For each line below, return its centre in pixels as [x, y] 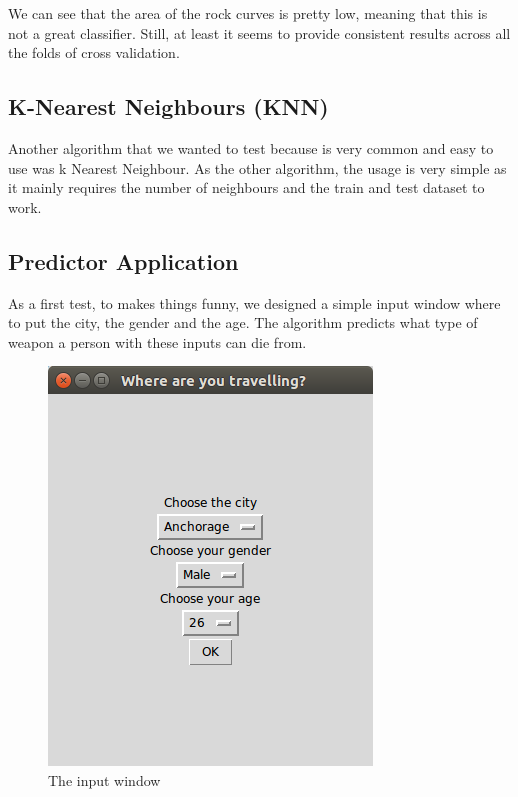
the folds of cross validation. [94, 52]
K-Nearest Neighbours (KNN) [168, 106]
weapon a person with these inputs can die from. [157, 341]
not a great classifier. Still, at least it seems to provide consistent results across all [259, 32]
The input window [104, 779]
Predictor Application [123, 260]
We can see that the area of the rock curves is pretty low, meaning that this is [248, 13]
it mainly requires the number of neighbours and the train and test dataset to [246, 187]
